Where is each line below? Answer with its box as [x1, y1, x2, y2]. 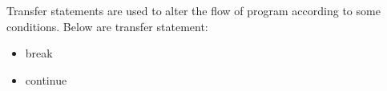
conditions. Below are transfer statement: [6, 18, 208, 34]
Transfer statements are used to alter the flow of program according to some [6, 2, 381, 18]
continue [25, 71, 67, 88]
